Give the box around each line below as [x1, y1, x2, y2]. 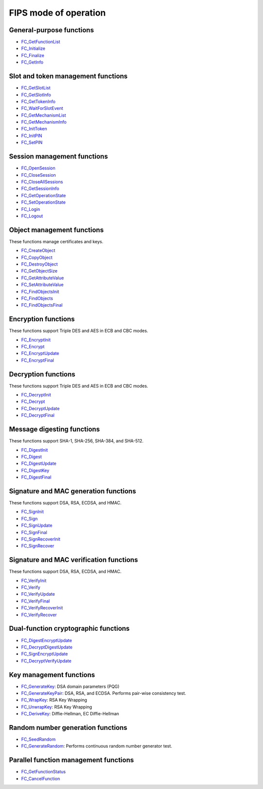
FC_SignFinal [21, 529, 47, 535]
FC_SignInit [21, 509, 44, 515]
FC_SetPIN [21, 140, 43, 145]
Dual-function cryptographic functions [9, 624, 130, 633]
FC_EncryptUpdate [21, 351, 59, 356]
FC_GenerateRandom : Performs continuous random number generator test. [21, 743, 172, 749]
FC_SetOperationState [21, 199, 66, 205]
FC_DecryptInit [21, 392, 51, 398]
